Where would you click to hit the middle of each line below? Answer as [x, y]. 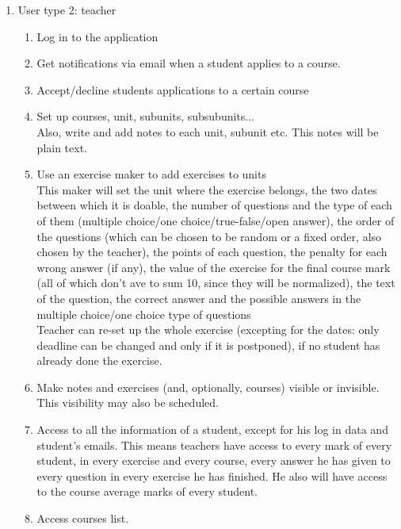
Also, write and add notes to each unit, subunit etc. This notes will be [208, 131]
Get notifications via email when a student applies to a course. [189, 63]
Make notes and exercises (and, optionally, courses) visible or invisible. [208, 387]
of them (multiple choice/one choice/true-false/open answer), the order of [216, 220]
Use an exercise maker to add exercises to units [151, 174]
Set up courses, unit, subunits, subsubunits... [146, 116]
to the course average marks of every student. [147, 491]
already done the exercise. [99, 360]
